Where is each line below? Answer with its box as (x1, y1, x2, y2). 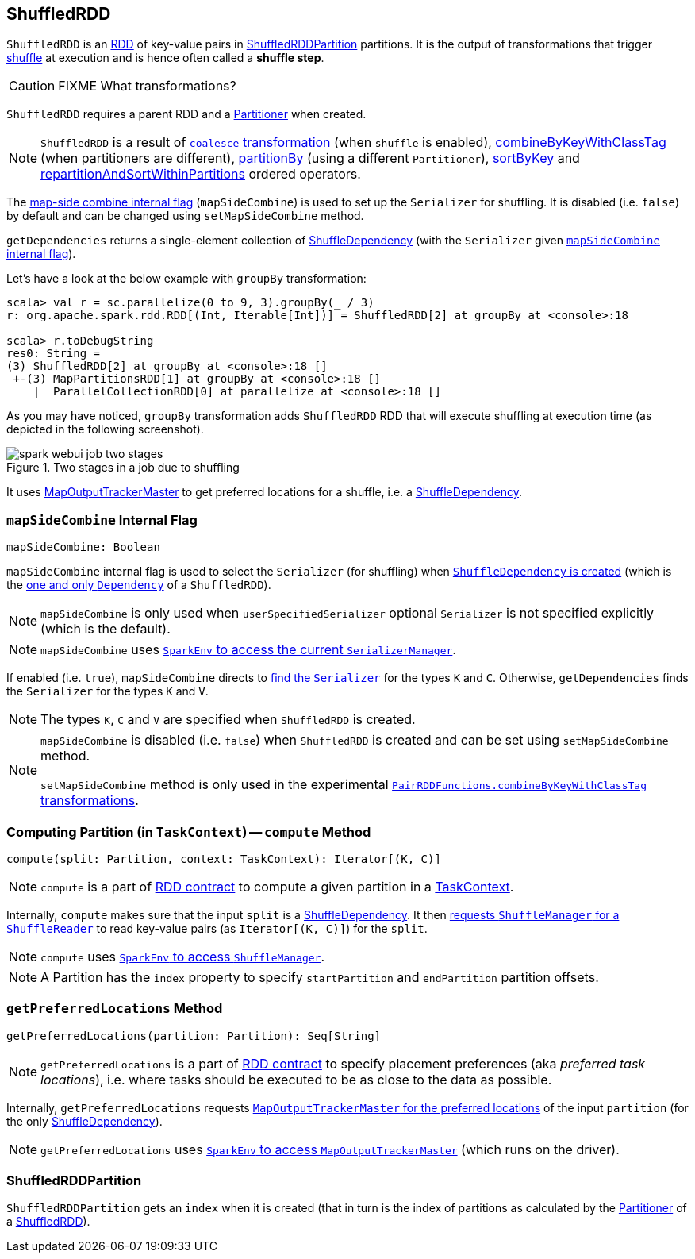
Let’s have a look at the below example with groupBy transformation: (6, 271, 367, 286)
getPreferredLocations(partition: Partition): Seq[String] (6, 1029, 382, 1042)
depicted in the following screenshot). (6, 422, 204, 437)
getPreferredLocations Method (6, 1000, 223, 1017)
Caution (9, 78, 56, 94)
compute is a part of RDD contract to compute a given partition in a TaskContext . (40, 878, 514, 895)
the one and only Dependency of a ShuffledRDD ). (6, 578, 271, 592)
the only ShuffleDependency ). (6, 1114, 163, 1128)
